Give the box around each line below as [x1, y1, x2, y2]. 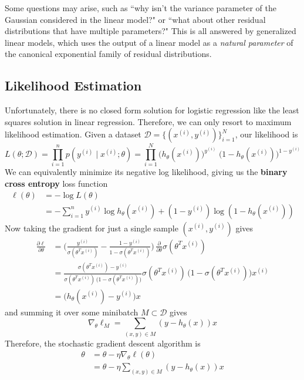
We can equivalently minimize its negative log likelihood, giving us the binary [5, 166, 288, 178]
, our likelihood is [235, 128, 298, 140]
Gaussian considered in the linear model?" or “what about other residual [5, 13, 266, 25]
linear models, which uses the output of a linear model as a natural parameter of [5, 36, 293, 48]
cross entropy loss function [5, 177, 108, 190]
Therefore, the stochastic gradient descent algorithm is [5, 337, 201, 349]
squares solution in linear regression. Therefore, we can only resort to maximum [5, 115, 292, 127]
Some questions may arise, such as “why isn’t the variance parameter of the [5, 2, 276, 14]
